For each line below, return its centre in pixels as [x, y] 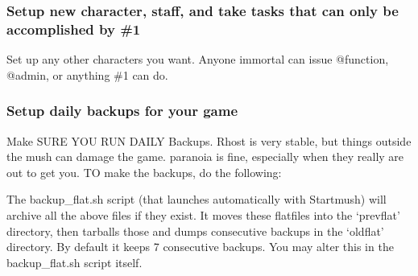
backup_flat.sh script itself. [74, 262]
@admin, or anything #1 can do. [87, 74]
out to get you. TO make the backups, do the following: [144, 172]
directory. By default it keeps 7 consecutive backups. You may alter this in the [200, 247]
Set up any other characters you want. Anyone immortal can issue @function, [198, 59]
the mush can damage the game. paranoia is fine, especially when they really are [205, 157]
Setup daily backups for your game [122, 111]
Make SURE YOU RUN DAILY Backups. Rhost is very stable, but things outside [209, 140]
